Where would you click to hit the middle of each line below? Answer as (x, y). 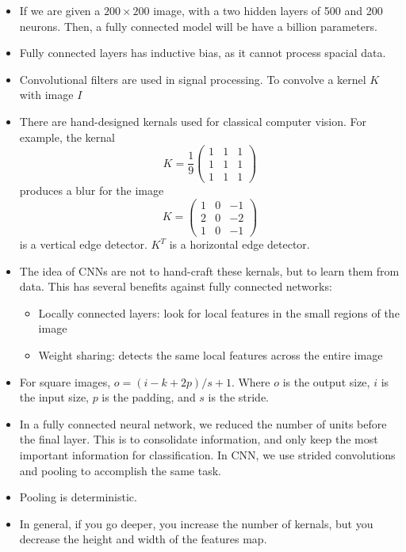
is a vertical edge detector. (83, 244)
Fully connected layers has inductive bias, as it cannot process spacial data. (203, 53)
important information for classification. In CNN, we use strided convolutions (207, 455)
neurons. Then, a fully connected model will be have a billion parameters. (198, 26)
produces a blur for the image (92, 190)
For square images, (65, 381)
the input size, (54, 397)
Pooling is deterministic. (78, 497)
